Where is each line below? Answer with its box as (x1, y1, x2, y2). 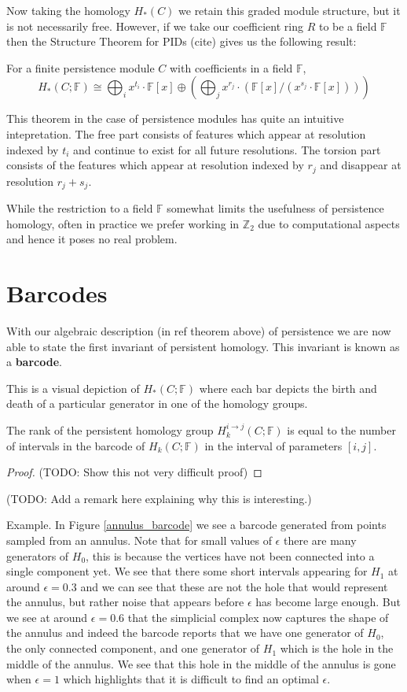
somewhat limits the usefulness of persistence (167, 200, 384, 216)
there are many (283, 531, 357, 548)
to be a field (318, 17, 377, 34)
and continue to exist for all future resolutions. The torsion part (73, 141, 381, 157)
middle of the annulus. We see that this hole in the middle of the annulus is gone (6, 655, 396, 672)
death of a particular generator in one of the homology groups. (6, 395, 308, 412)
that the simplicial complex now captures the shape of (127, 609, 389, 625)
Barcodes (6, 277, 108, 309)
